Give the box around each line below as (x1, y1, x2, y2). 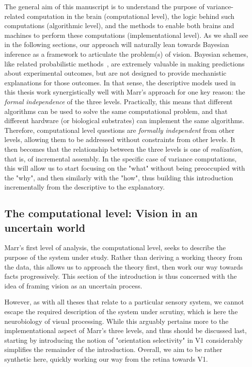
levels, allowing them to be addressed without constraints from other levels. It (4, 134, 236, 144)
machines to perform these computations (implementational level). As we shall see (4, 30, 248, 40)
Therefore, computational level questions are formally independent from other (4, 125, 235, 135)
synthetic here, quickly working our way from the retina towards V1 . (4, 354, 208, 364)
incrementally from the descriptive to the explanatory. (4, 182, 165, 192)
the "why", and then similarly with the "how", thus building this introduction (4, 172, 234, 182)
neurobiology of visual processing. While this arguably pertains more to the (4, 316, 229, 326)
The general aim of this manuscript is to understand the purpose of (4, 1, 205, 11)
